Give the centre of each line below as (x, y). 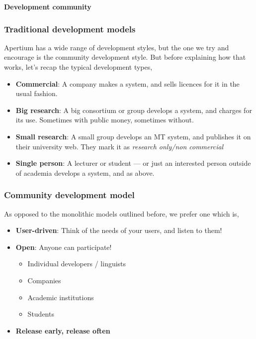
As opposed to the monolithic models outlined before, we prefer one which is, (122, 213)
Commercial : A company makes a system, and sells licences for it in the (128, 83)
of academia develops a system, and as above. (85, 172)
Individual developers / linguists (77, 264)
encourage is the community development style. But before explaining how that (125, 57)
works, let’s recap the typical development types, (78, 67)
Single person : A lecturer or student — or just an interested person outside (133, 163)
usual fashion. (37, 93)
